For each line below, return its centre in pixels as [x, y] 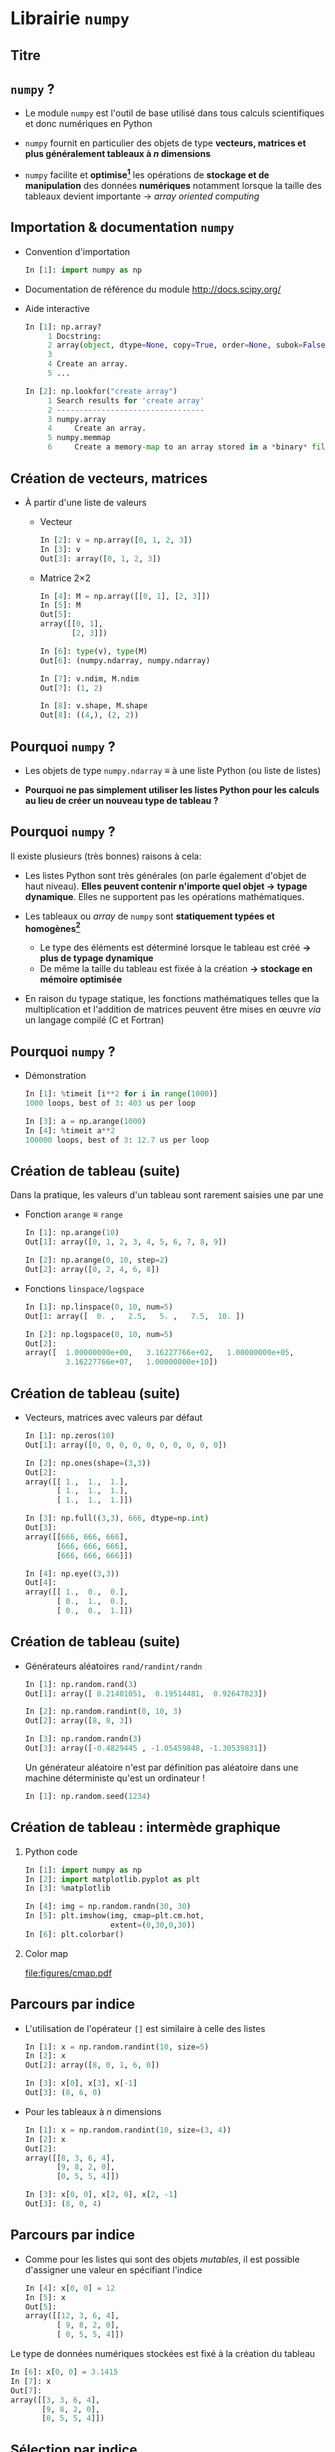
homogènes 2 [52, 927]
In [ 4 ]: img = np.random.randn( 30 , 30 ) [108, 1907]
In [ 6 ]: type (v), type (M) [93, 651]
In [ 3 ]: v [60, 549]
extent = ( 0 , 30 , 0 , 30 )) [152, 1925]
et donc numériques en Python [88, 124]
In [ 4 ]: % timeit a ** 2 [70, 1130]
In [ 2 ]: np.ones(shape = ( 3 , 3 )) [88, 1463]
